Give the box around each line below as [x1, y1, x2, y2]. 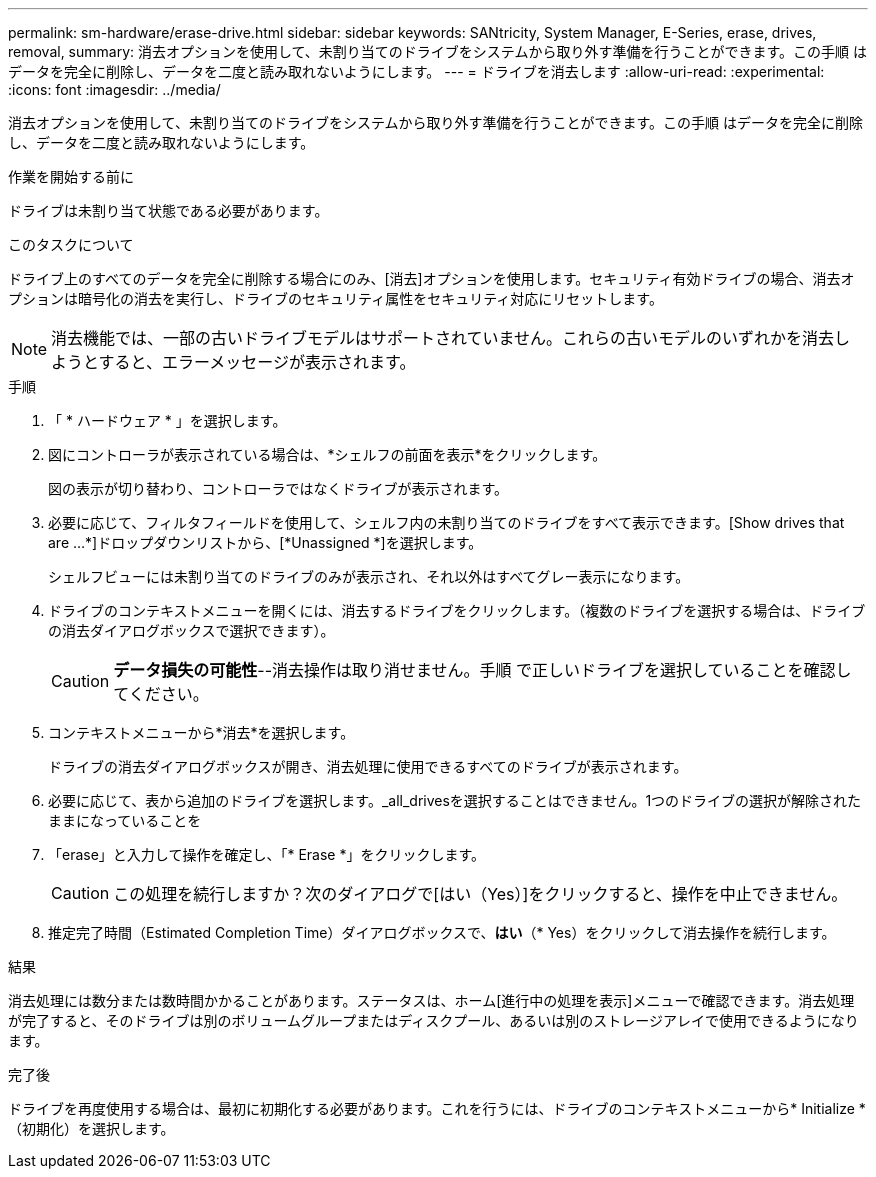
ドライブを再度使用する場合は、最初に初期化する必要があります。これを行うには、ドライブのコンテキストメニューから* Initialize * [8, 1100, 866, 1117]
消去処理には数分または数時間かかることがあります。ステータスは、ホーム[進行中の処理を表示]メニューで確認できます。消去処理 [8, 992, 855, 1009]
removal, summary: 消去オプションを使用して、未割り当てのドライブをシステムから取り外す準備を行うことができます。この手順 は [8, 43, 867, 60]
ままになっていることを [48, 812, 202, 829]
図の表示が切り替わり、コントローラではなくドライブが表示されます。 [48, 480, 509, 497]
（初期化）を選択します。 [8, 1120, 175, 1137]
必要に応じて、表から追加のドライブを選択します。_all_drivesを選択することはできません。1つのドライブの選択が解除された [48, 792, 862, 809]
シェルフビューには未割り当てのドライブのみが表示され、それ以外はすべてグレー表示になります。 [48, 568, 690, 585]
